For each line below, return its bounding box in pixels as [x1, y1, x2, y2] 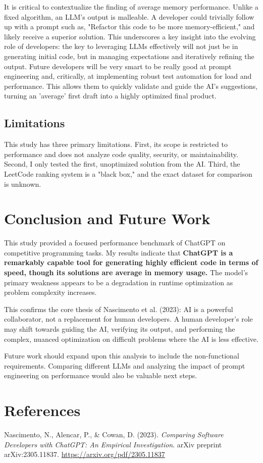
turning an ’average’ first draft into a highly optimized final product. [4, 90, 217, 101]
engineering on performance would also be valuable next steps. [4, 370, 197, 381]
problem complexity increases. [4, 287, 97, 297]
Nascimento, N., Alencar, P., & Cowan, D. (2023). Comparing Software [4, 429, 224, 440]
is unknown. [4, 178, 41, 189]
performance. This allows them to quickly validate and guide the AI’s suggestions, [4, 80, 258, 91]
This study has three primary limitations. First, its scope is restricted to [4, 139, 228, 149]
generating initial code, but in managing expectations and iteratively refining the [4, 50, 254, 61]
